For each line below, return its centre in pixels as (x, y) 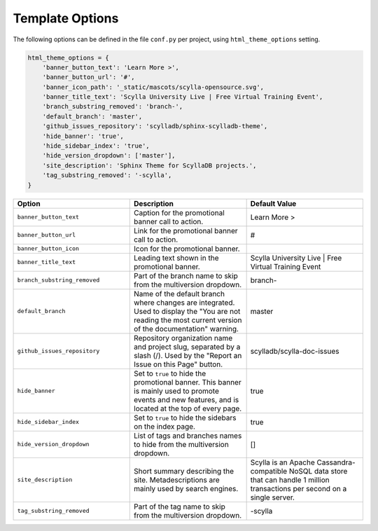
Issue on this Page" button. (178, 364)
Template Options (66, 18)
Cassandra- (336, 462)
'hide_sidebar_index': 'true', (96, 146)
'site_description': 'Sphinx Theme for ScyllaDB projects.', (149, 165)
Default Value (273, 203)
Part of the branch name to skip (186, 275)
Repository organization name (183, 338)
